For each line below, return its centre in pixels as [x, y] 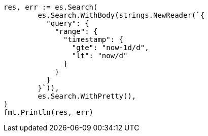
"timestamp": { [94, 39]
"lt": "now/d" [100, 56]
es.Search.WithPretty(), [87, 96]
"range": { [76, 31]
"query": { [68, 23]
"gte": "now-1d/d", [110, 48]
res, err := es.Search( [51, 7]
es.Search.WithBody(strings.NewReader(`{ [121, 15]
